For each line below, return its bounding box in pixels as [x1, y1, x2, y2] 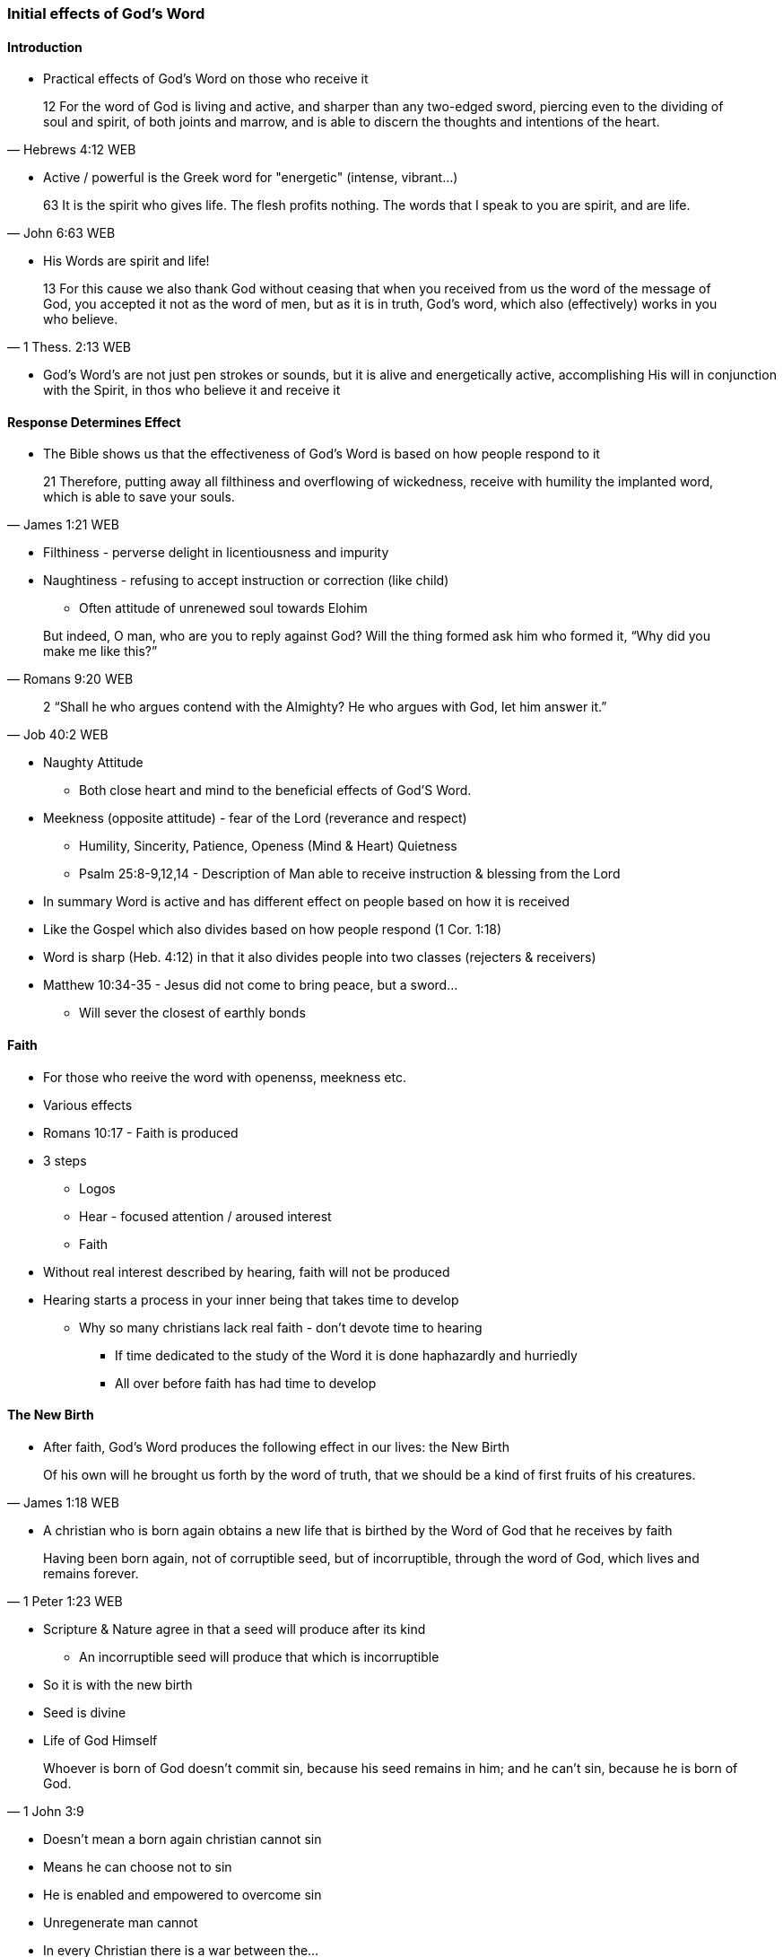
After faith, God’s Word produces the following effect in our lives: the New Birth [43, 1438, 509, 1455]
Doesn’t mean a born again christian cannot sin [43, 1830, 322, 1847]
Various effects [43, 1096, 133, 1113]
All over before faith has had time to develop [115, 1375, 377, 1391]
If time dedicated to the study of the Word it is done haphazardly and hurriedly [115, 1347, 578, 1363]
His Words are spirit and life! [43, 253, 210, 269]
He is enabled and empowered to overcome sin [43, 1886, 322, 1902]
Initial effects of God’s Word [7, 4, 205, 22]
